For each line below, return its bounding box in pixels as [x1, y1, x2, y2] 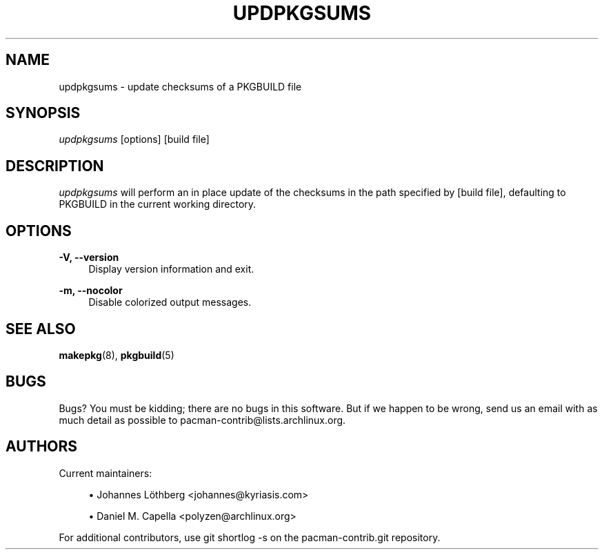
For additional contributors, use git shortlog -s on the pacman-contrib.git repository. [59, 531, 441, 543]
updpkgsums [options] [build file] [59, 133, 210, 146]
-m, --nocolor [59, 284, 123, 297]
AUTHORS [6, 438, 78, 456]
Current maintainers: [59, 467, 152, 479]
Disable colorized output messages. [88, 296, 252, 309]
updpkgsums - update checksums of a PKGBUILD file [59, 80, 302, 92]
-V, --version [59, 251, 119, 264]
